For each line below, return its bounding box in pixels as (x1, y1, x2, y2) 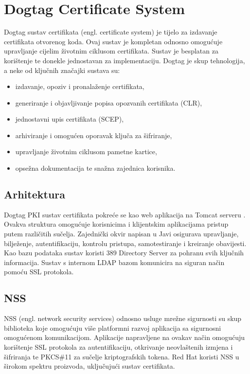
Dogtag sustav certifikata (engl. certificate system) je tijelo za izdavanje (4, 27, 217, 37)
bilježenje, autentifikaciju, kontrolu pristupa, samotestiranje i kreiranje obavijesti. (4, 238, 247, 248)
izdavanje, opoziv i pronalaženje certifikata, (15, 81, 144, 91)
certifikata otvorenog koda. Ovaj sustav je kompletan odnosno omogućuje (4, 36, 223, 46)
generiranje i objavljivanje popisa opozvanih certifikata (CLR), (15, 97, 202, 107)
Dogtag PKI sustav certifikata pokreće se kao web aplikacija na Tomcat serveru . (4, 209, 246, 219)
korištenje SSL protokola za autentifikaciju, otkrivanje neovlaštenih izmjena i (4, 342, 233, 352)
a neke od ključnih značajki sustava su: (4, 65, 120, 75)
